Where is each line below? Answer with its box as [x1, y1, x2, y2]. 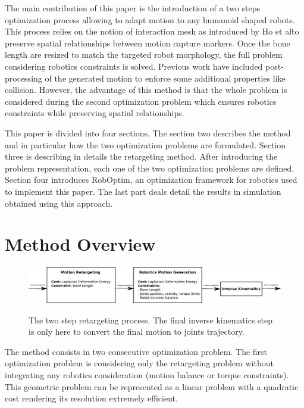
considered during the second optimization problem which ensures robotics [5, 95, 277, 107]
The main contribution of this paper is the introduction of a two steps [5, 2, 261, 14]
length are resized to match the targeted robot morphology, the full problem [5, 48, 283, 61]
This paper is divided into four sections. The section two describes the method [5, 126, 291, 139]
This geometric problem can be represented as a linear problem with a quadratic [5, 380, 299, 393]
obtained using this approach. [5, 197, 113, 209]
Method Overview [5, 232, 156, 256]
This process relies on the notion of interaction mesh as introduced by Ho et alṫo [5, 25, 299, 38]
